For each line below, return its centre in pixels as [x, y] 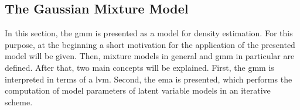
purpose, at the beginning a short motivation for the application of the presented [150, 44]
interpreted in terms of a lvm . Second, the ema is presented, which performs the [149, 79]
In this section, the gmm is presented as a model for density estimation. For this [149, 33]
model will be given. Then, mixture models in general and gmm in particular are [150, 56]
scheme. [19, 102]
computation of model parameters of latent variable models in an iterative [138, 90]
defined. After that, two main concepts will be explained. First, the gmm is [139, 67]
